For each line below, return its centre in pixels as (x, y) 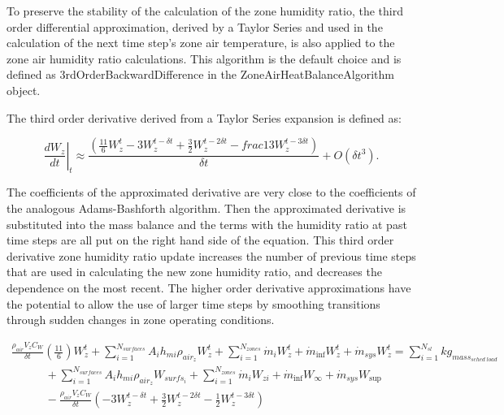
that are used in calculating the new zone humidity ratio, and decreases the (194, 272)
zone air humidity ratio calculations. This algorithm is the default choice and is (204, 58)
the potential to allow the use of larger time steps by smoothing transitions (193, 303)
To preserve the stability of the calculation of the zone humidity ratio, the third (205, 11)
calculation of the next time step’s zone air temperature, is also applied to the (201, 43)
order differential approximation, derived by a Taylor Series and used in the (195, 26)
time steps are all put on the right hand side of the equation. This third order (200, 240)
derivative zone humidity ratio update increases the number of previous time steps (211, 255)
